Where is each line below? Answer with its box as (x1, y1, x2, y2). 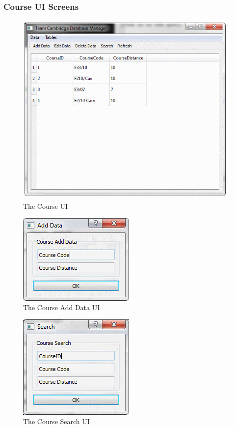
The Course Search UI (23, 416, 90, 427)
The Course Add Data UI (23, 302, 100, 313)
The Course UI (23, 201, 68, 211)
